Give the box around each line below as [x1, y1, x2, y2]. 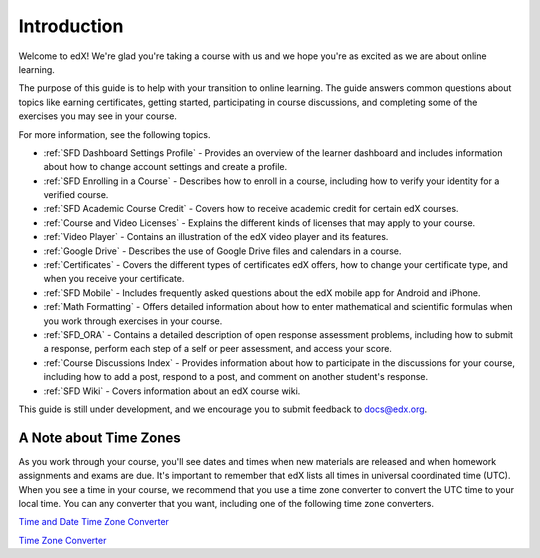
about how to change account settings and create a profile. [43, 161, 288, 173]
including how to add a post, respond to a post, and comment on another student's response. [43, 371, 429, 383]
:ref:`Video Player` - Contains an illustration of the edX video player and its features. [43, 231, 389, 243]
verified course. [43, 189, 109, 201]
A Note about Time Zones [18, 429, 182, 446]
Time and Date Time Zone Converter [18, 516, 170, 528]
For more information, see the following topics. [18, 128, 211, 140]
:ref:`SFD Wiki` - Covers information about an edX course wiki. [43, 385, 301, 397]
